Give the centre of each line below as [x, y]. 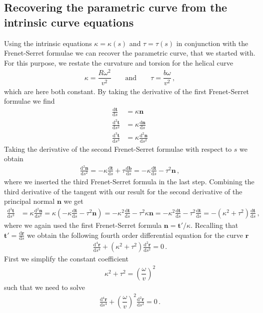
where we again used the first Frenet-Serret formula [83, 225]
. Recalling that [214, 225]
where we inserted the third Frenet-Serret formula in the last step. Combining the [129, 182]
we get [73, 201]
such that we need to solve [44, 287]
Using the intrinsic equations [48, 43]
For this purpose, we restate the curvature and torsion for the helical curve [119, 62]
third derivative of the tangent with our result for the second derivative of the [123, 191]
